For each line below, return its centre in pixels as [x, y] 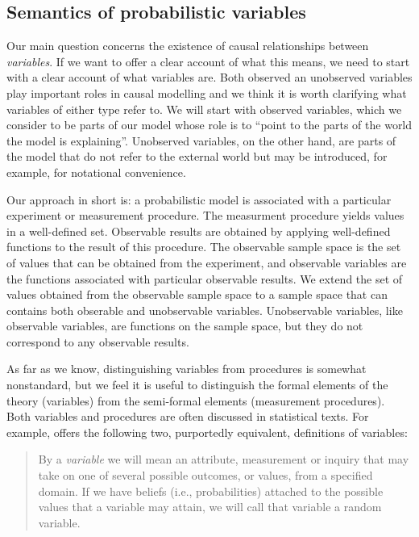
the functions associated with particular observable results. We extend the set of [205, 278]
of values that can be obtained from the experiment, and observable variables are [207, 262]
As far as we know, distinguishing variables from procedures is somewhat [187, 369]
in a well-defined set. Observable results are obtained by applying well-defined [199, 231]
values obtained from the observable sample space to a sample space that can [197, 294]
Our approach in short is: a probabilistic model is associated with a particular [199, 199]
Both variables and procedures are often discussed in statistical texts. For [188, 416]
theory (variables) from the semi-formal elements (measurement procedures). [196, 400]
